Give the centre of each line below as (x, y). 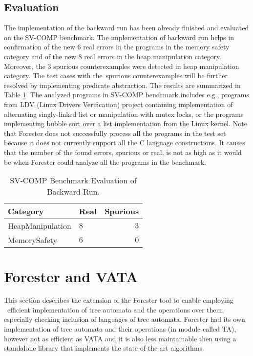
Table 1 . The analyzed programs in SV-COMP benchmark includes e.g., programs (126, 95)
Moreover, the (25, 66)
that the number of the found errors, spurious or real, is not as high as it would (123, 152)
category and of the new (40, 56)
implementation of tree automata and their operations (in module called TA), (120, 329)
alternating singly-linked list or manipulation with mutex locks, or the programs (124, 114)
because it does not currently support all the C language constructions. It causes (125, 143)
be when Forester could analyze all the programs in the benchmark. (105, 162)
